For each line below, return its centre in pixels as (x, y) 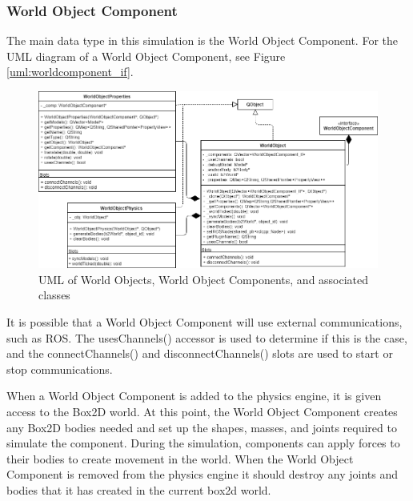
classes (54, 295)
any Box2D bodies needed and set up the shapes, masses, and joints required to (202, 427)
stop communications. (60, 369)
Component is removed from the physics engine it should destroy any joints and (202, 474)
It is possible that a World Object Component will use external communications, (204, 322)
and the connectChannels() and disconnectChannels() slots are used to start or (200, 353)
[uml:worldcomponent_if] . (70, 72)
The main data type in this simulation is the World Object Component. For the (202, 40)
